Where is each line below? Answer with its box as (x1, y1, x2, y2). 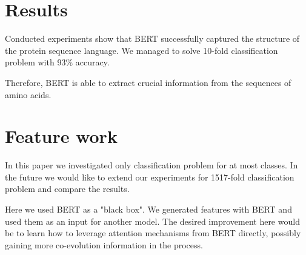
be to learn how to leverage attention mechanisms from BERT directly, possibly (5, 227, 301, 239)
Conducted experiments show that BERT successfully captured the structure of (5, 32, 300, 45)
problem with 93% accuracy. (5, 56, 110, 68)
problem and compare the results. (5, 182, 130, 195)
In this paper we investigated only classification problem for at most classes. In (5, 159, 298, 171)
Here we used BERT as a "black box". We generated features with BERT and (5, 203, 292, 215)
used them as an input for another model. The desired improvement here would (5, 214, 300, 227)
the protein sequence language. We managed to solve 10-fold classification (5, 44, 278, 56)
